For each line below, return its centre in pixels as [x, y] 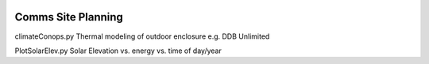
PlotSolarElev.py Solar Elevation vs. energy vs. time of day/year [118, 51]
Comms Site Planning [69, 17]
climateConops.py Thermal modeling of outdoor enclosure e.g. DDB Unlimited [142, 36]
